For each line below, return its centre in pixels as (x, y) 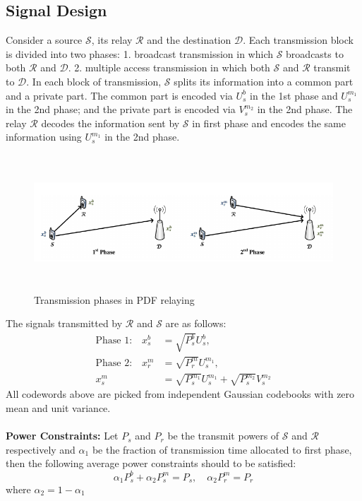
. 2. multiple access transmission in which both (169, 67)
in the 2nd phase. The (305, 109)
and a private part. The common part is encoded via (119, 95)
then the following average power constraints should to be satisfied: (151, 463)
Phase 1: (114, 341)
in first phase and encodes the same (269, 123)
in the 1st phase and (294, 95)
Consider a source (44, 40)
